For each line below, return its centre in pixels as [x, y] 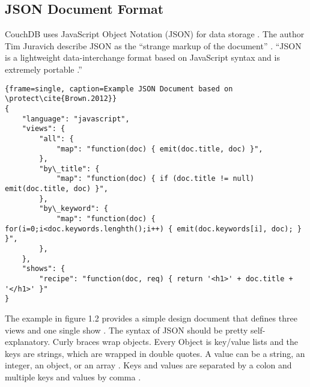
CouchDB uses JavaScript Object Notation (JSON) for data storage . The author [155, 34]
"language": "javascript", [76, 119]
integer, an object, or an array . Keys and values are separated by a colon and [148, 365]
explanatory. [28, 342]
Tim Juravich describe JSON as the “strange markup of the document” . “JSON [153, 45]
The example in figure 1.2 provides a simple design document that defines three [151, 318]
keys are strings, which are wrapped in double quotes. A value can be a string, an [155, 353]
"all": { [56, 139]
